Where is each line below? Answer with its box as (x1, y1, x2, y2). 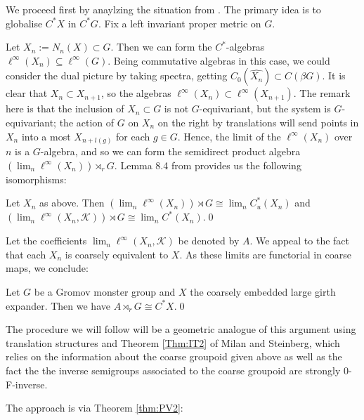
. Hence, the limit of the (177, 129, 281, 143)
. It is (322, 68, 346, 83)
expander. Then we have (6, 298, 110, 313)
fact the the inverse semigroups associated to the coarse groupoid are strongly (6, 363, 341, 378)
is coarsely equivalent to (65, 247, 169, 261)
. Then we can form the (110, 39, 212, 54)
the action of (59, 114, 115, 129)
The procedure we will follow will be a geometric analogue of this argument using (6, 322, 356, 336)
